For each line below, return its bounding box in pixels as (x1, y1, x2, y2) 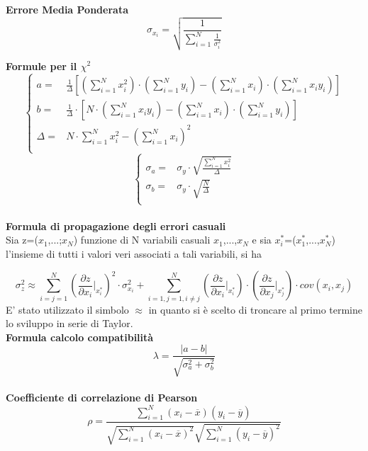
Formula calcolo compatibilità (6, 329, 154, 344)
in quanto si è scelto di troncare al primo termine (148, 302, 363, 316)
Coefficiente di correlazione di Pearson (6, 390, 198, 405)
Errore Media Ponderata (6, 2, 128, 16)
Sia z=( (6, 232, 38, 247)
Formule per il (6, 58, 77, 73)
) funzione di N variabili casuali (73, 232, 211, 247)
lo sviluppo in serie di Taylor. (6, 316, 133, 331)
